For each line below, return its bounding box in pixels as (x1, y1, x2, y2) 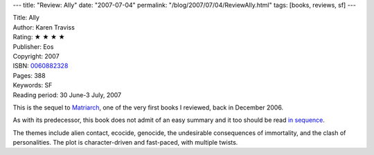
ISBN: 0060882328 (12, 62, 69, 70)
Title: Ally (12, 14, 39, 22)
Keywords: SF (12, 81, 53, 90)
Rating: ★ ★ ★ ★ (12, 33, 65, 41)
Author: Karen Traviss (12, 23, 75, 31)
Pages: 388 (12, 71, 46, 79)
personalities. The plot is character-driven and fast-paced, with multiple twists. (12, 138, 238, 147)
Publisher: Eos (12, 42, 54, 51)
